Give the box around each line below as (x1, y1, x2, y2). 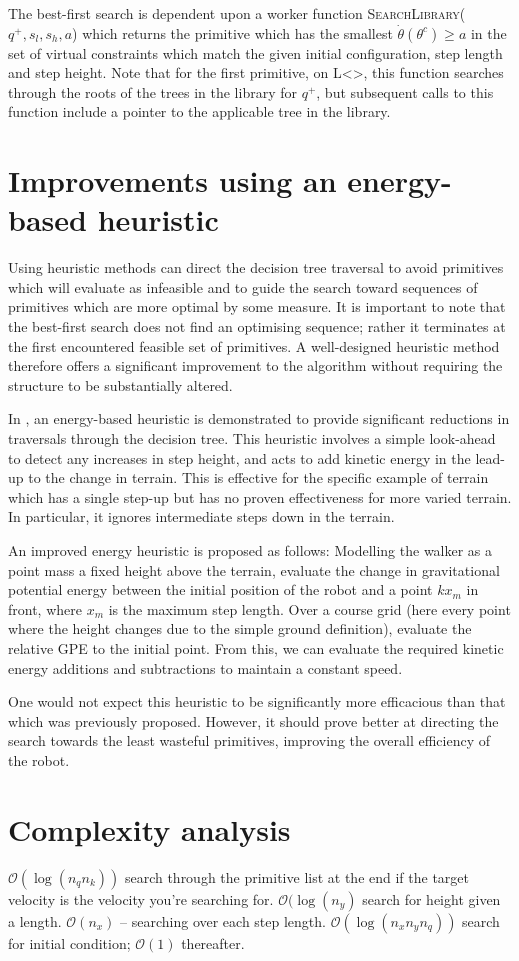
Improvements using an (8, 160, 337, 201)
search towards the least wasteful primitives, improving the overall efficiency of (8, 730, 490, 751)
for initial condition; (8, 932, 131, 953)
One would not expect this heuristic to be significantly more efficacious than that (8, 691, 506, 712)
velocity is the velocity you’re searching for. (8, 888, 274, 909)
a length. (8, 910, 62, 931)
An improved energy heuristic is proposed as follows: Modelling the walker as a (8, 540, 493, 560)
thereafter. (181, 932, 245, 953)
